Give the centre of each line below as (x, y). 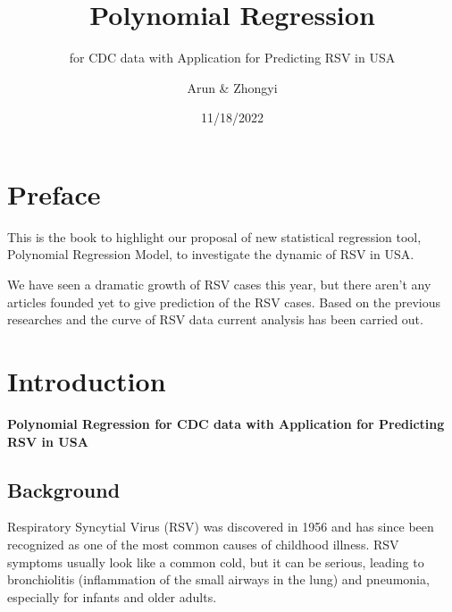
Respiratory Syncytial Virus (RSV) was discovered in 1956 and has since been (221, 527)
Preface (54, 193)
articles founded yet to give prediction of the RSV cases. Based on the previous (224, 302)
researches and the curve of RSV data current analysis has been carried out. (215, 319)
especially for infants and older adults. (112, 596)
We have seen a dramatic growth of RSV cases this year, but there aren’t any (219, 285)
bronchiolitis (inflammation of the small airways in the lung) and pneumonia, (218, 579)
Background (64, 489)
